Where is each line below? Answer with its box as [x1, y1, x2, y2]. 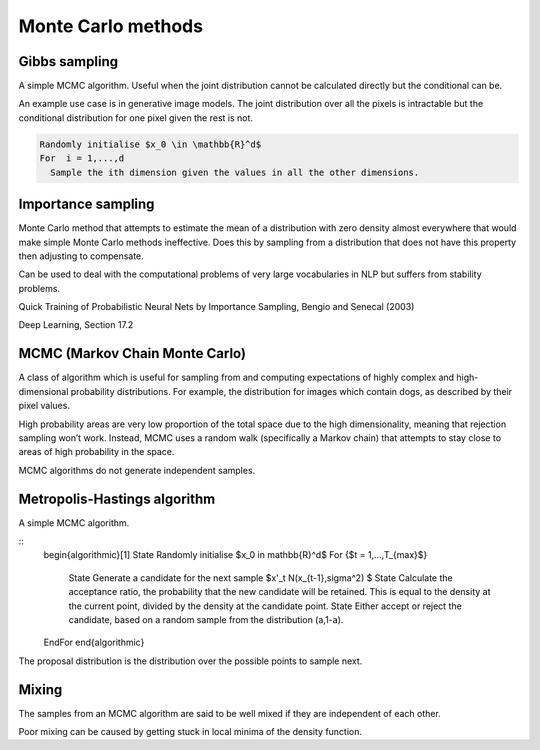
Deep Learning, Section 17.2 [18, 319, 134, 331]
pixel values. [18, 400, 70, 412]
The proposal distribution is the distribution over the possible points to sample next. [18, 655, 363, 667]
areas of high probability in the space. [18, 446, 175, 458]
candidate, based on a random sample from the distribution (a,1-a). [68, 613, 344, 625]
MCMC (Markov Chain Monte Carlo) [18, 345, 247, 362]
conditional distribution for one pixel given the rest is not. [18, 111, 254, 124]
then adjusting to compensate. [18, 250, 144, 262]
